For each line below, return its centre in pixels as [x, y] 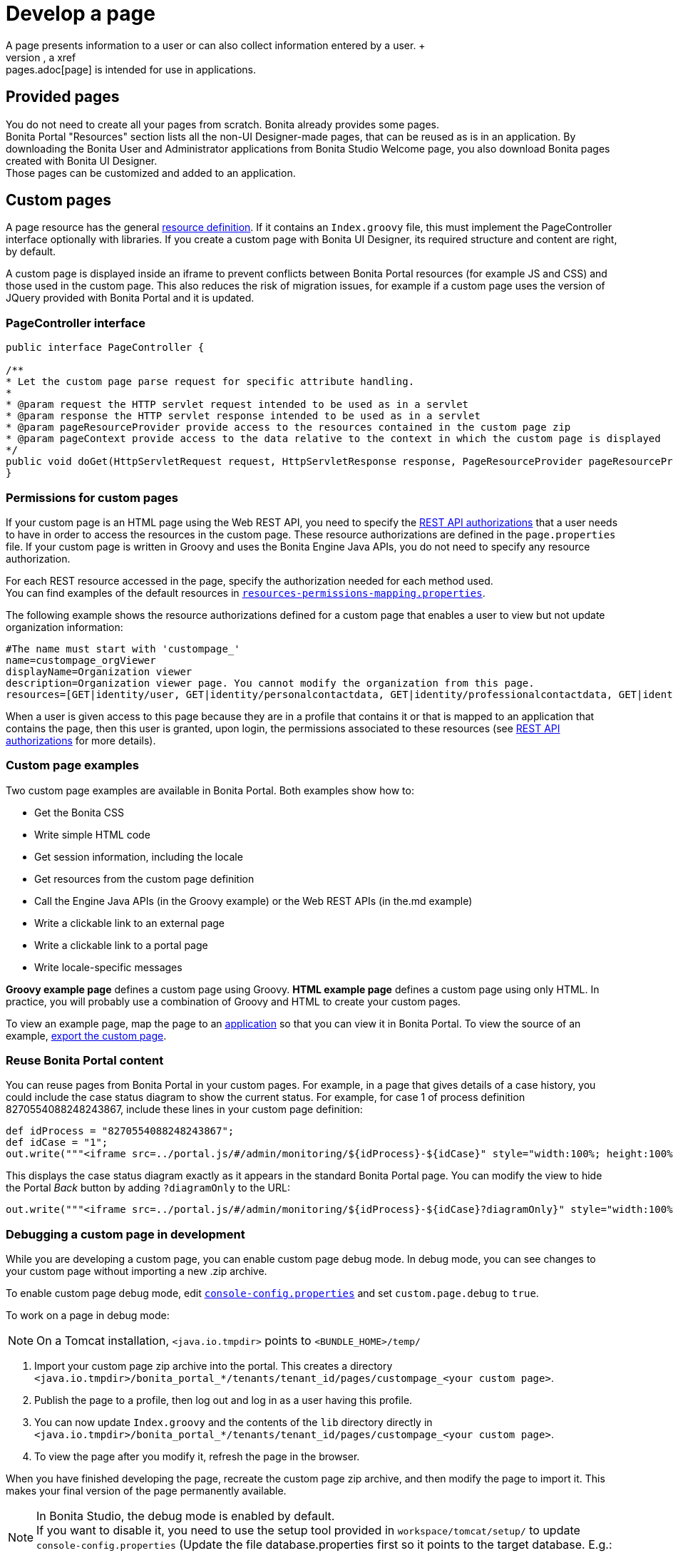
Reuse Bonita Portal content [85, 1061]
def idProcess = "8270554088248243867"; [120, 1131]
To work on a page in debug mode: [88, 1316]
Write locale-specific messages [108, 967]
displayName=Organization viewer [99, 671]
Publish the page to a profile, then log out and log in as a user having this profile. [224, 1400]
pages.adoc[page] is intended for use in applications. [131, 69]
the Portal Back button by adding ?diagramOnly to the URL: [148, 1188]
